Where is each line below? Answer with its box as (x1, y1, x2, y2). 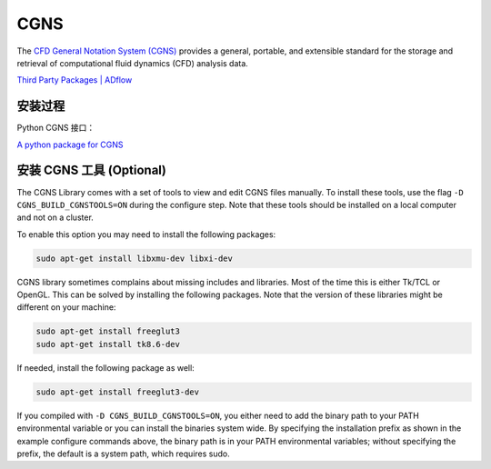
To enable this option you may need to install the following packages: (16, 228, 276, 240)
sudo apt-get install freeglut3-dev (35, 386, 200, 397)
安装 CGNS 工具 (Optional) (16, 163, 167, 178)
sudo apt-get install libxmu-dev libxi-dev (35, 253, 234, 264)
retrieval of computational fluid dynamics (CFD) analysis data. (16, 57, 249, 68)
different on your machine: (16, 302, 116, 313)
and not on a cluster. (16, 212, 95, 223)
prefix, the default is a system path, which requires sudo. (16, 448, 231, 459)
